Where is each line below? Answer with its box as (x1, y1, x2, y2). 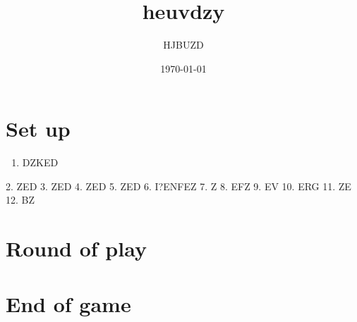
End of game (6, 289, 131, 318)
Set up (6, 114, 71, 143)
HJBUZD (163, 37, 204, 52)
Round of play (6, 234, 147, 263)
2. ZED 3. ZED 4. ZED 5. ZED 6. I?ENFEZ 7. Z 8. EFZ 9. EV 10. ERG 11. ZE (6, 178, 351, 193)
